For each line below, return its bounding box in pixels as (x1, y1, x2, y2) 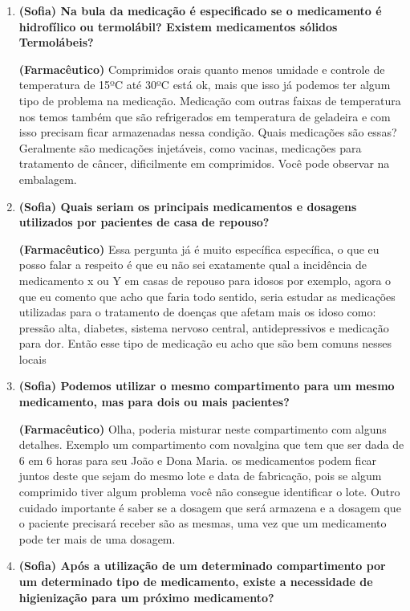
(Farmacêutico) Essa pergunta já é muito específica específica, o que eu (18, 240, 380, 257)
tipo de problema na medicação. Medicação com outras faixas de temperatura (18, 92, 401, 108)
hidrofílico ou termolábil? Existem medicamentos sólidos (18, 18, 338, 35)
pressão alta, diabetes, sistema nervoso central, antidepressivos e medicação (18, 319, 389, 336)
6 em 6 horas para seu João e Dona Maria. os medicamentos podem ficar (18, 451, 377, 468)
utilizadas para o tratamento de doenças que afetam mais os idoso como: (18, 303, 376, 320)
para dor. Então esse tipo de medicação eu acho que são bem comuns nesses (18, 335, 392, 352)
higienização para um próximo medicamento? (18, 589, 274, 605)
